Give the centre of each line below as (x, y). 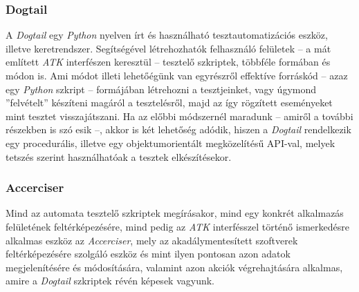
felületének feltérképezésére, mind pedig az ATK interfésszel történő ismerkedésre (177, 226)
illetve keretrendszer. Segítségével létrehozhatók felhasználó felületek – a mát (168, 48)
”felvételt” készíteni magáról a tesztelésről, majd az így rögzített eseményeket (169, 103)
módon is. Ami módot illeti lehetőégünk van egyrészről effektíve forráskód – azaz (177, 75)
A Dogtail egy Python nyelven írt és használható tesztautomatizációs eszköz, (167, 35)
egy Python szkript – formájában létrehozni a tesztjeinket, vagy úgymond (161, 89)
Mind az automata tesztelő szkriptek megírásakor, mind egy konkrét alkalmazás (175, 213)
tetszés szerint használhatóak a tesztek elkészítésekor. (119, 156)
